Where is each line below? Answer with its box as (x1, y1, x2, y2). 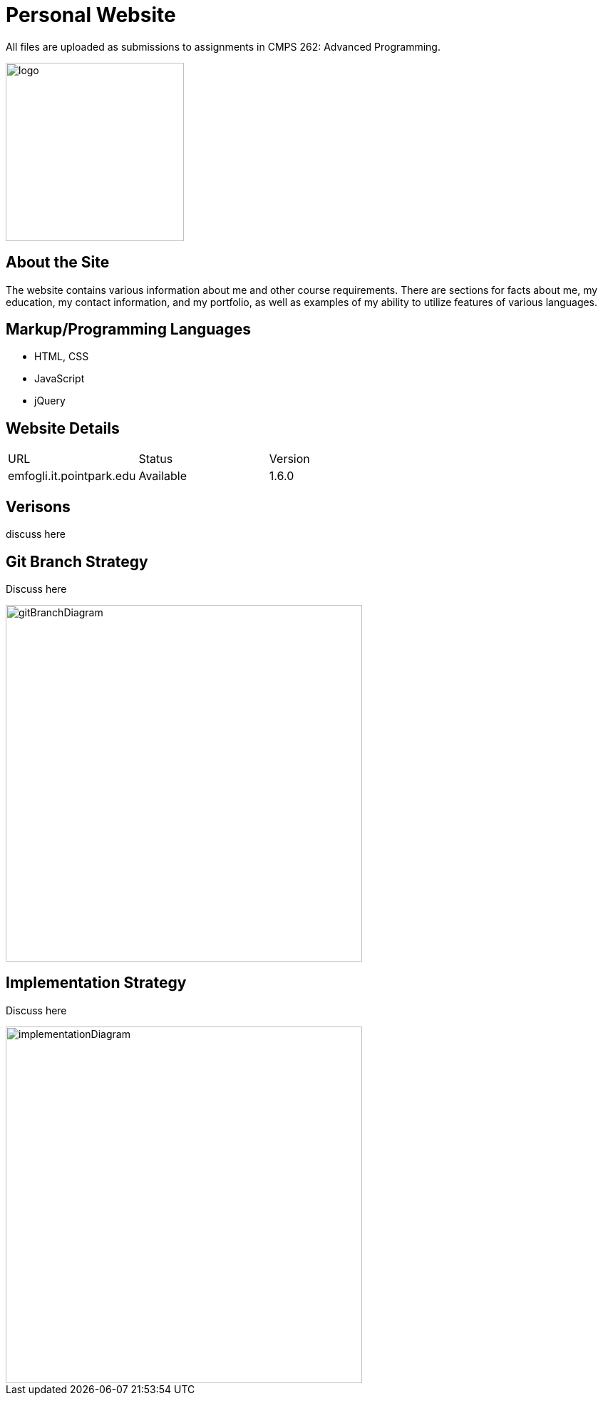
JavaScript (34, 372, 85, 385)
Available (138, 469, 187, 484)
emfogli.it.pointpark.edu (8, 469, 136, 484)
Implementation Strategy (6, 974, 187, 992)
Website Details (6, 419, 120, 437)
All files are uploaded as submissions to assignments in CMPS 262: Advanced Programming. (6, 40, 440, 53)
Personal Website (6, 3, 176, 27)
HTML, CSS (34, 350, 89, 363)
